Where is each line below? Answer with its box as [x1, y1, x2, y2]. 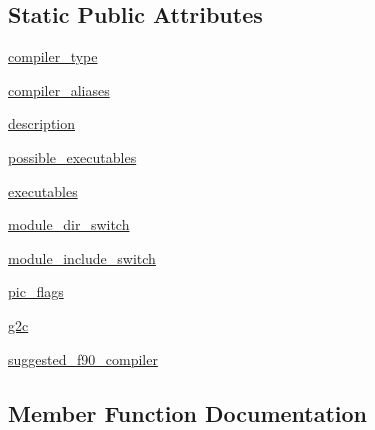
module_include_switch [8, 247, 156, 268]
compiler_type [8, 46, 98, 67]
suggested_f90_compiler [8, 348, 158, 369]
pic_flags [8, 281, 64, 302]
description [8, 113, 76, 134]
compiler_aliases [8, 79, 110, 100]
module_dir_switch [8, 214, 130, 235]
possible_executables [8, 146, 137, 167]
